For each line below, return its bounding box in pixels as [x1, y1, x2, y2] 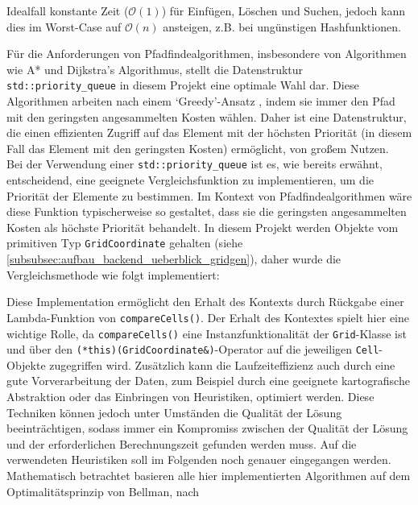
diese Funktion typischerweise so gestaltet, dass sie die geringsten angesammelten [6, 203, 407, 220]
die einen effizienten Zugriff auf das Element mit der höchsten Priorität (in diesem [6, 124, 412, 141]
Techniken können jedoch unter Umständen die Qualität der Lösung [6, 404, 342, 420]
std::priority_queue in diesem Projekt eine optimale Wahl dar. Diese [6, 77, 359, 93]
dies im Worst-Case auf [6, 18, 122, 35]
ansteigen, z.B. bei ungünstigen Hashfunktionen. [163, 18, 401, 35]
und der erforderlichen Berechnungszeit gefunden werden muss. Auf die [6, 435, 357, 452]
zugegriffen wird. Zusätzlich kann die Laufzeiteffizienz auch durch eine [49, 356, 395, 373]
